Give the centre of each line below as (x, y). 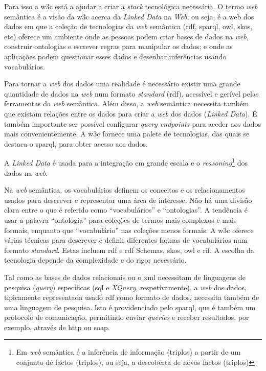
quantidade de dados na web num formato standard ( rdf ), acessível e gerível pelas (131, 93)
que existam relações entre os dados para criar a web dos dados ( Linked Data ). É (131, 113)
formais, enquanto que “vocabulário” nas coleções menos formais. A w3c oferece (129, 230)
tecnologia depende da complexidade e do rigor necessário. (95, 260)
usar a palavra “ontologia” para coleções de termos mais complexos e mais (120, 219)
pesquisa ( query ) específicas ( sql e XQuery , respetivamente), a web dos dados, (126, 287)
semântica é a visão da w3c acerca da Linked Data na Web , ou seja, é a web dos (129, 16)
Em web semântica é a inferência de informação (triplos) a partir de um (128, 352)
